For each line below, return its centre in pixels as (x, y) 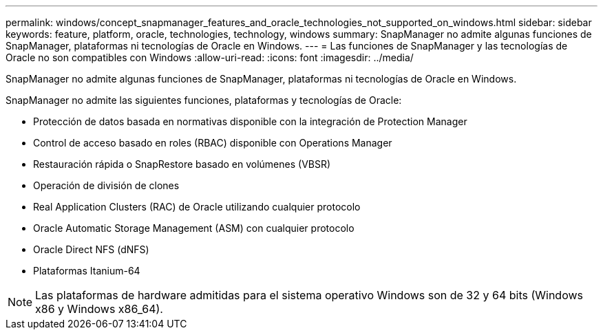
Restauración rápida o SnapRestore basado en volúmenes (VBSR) (182, 164)
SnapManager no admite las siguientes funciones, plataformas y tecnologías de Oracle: (204, 100)
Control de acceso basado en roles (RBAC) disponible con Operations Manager (213, 143)
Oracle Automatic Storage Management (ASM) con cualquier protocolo (194, 228)
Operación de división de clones (106, 185)
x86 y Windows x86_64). (99, 309)
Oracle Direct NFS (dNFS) (91, 249)
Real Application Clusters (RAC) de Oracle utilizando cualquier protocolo (197, 207)
